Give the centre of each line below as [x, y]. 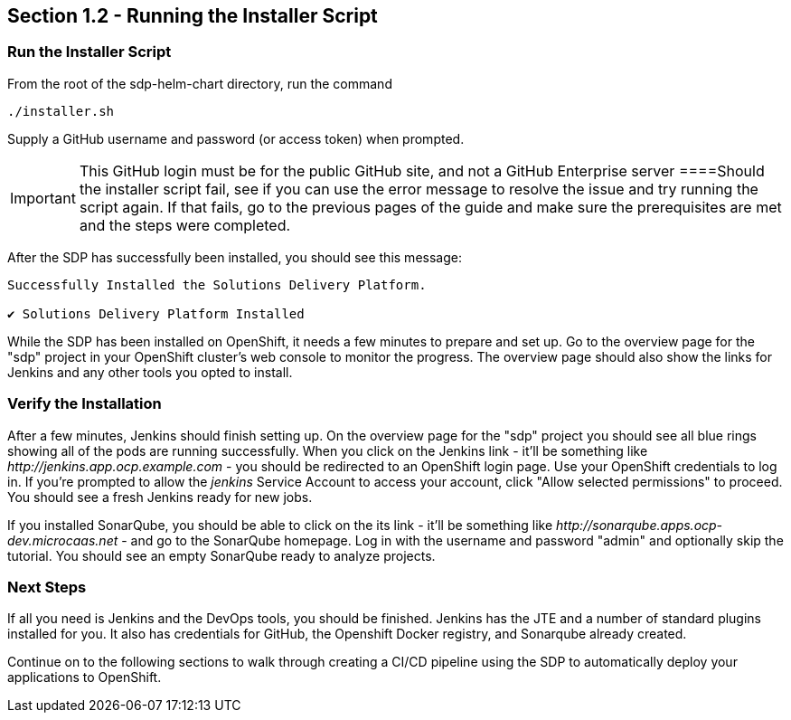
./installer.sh [61, 111]
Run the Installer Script [89, 52]
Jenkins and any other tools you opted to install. [150, 372]
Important [43, 198]
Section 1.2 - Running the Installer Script [193, 16]
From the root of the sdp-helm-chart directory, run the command [200, 83]
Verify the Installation [85, 404]
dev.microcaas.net [63, 540]
